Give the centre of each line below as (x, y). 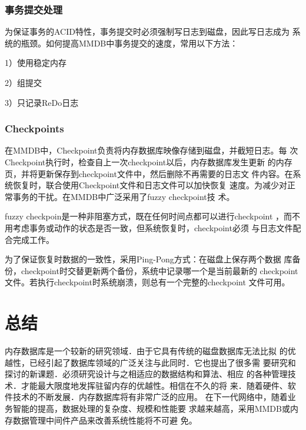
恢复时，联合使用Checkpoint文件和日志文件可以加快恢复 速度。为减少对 (150, 185)
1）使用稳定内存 (36, 63)
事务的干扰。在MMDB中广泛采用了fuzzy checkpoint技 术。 (124, 196)
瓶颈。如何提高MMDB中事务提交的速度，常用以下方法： (129, 43)
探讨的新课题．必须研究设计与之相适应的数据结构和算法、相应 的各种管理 (146, 374)
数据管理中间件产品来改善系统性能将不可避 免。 (105, 420)
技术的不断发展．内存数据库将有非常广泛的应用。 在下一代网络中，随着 (150, 397)
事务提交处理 (34, 9)
